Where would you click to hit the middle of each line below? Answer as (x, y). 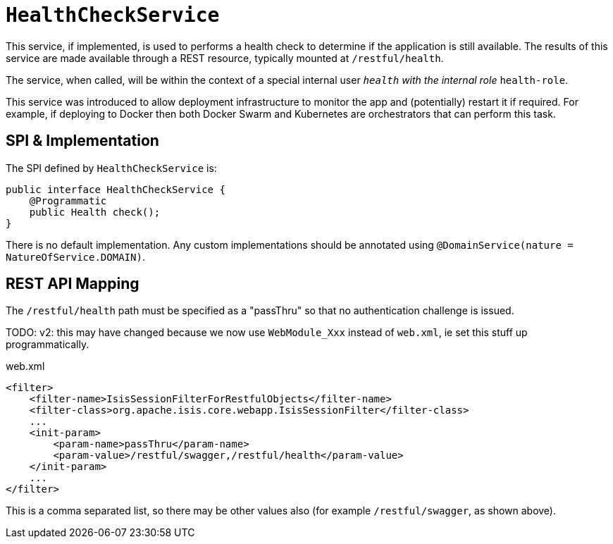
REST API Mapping (73, 284)
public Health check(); (95, 212)
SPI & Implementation (82, 141)
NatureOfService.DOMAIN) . (75, 256)
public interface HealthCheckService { (116, 189)
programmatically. (48, 345)
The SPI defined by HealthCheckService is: (111, 168)
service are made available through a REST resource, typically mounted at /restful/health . (225, 58)
